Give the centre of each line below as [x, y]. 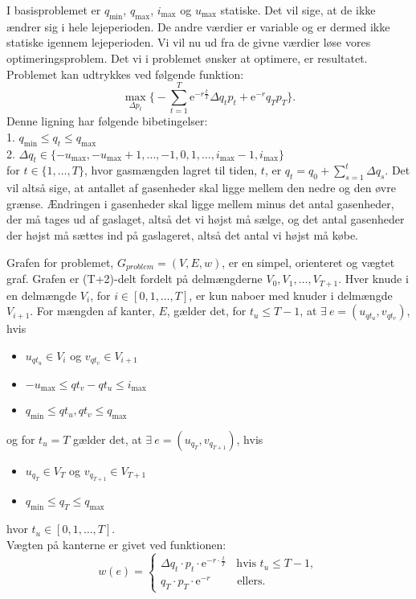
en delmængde [42, 295]
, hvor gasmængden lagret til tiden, [171, 170]
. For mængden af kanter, [92, 311]
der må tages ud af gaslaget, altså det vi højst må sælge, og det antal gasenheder [206, 219]
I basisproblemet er [54, 10]
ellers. [251, 582]
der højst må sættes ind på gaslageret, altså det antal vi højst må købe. [183, 235]
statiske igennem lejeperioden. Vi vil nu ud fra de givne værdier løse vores [189, 42]
